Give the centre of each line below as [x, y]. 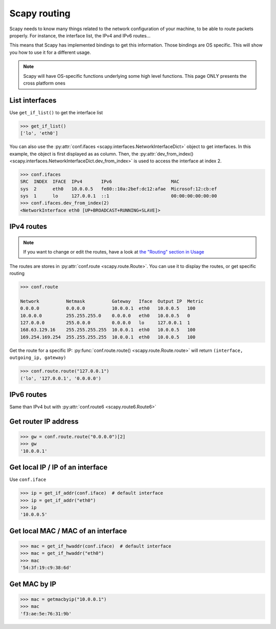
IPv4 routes [28, 227]
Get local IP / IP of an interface [59, 467]
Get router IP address [44, 421]
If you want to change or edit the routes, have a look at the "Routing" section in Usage [114, 252]
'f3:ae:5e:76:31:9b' [46, 614]
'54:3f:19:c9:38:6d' [46, 568]
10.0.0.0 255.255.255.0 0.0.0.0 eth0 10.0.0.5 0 [105, 316]
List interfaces [33, 100]
